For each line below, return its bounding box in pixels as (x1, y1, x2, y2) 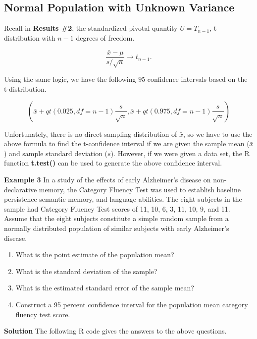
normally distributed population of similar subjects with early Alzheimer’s (4, 223, 229, 233)
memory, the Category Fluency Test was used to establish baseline (39, 184, 241, 194)
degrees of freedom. (76, 32, 135, 43)
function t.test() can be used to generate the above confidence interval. (4, 158, 222, 168)
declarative (4, 184, 37, 194)
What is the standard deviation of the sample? (15, 266, 157, 276)
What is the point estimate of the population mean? (15, 249, 174, 260)
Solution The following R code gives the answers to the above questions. (4, 326, 227, 336)
